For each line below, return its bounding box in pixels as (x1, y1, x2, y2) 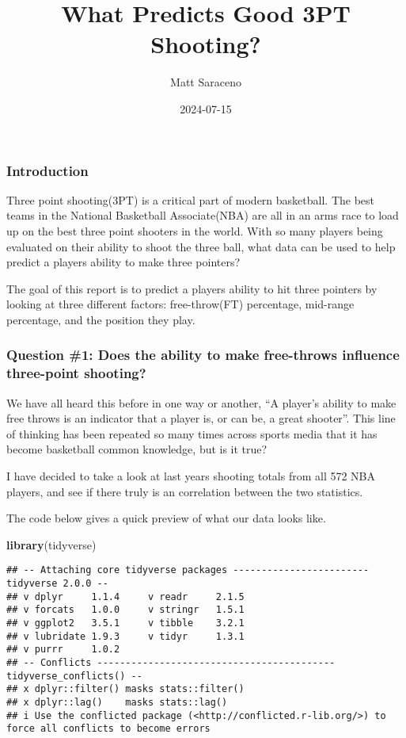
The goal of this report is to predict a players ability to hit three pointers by (6, 280, 378, 296)
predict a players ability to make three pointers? (6, 254, 241, 270)
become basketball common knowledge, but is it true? (6, 441, 268, 457)
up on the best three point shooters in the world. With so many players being (6, 222, 383, 239)
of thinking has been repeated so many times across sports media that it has (6, 425, 378, 442)
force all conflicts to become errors (6, 723, 211, 735)
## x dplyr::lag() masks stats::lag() (6, 697, 228, 708)
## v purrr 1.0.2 (6, 644, 120, 656)
